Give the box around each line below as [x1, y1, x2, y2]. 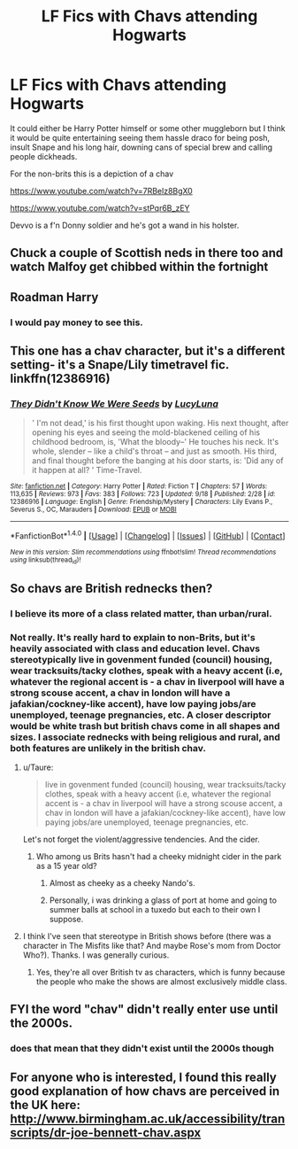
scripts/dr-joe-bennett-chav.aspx [10, 1125, 202, 1140]
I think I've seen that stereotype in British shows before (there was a [22, 930, 271, 941]
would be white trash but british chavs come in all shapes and [10, 719, 280, 732]
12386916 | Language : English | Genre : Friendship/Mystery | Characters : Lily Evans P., [10, 498, 273, 507]
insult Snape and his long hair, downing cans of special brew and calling [10, 142, 273, 152]
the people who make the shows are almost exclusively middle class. [35, 976, 287, 987]
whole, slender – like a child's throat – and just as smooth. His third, [31, 446, 278, 457]
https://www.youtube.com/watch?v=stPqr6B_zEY [10, 202, 190, 213]
